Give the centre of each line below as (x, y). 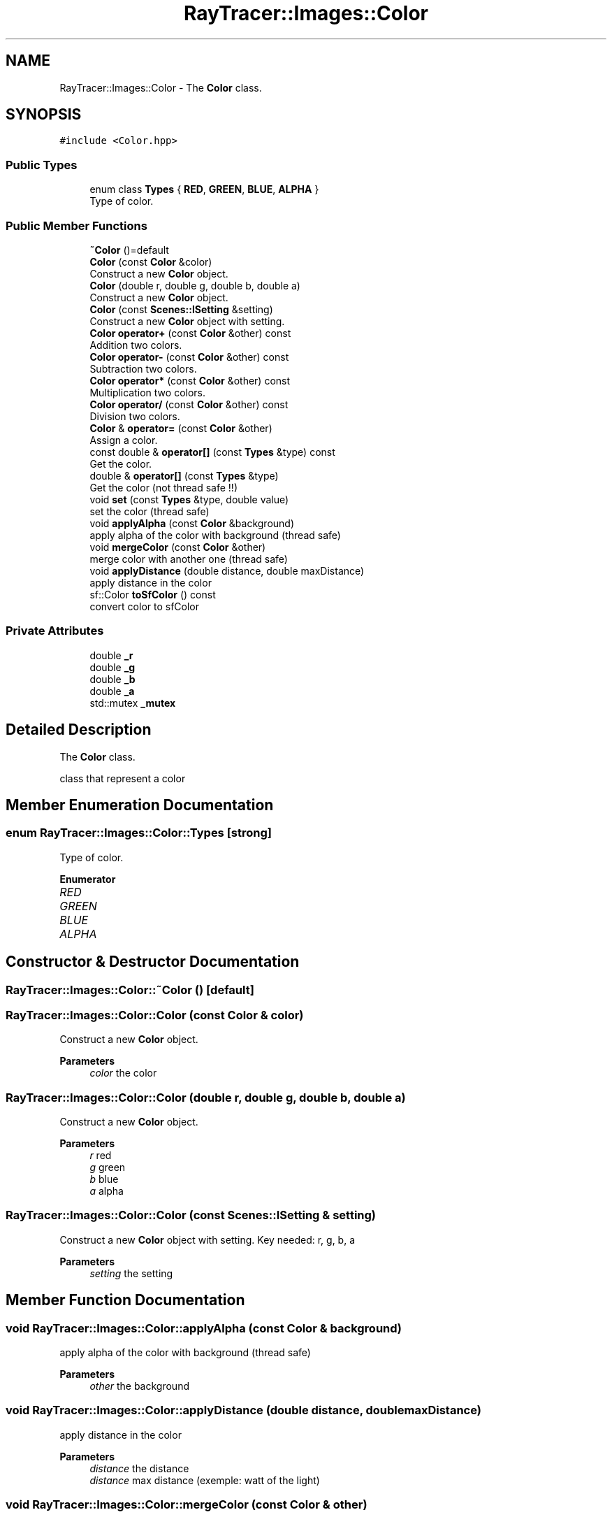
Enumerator (88, 879)
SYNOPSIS (44, 115)
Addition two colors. (136, 345)
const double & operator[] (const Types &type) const (212, 452)
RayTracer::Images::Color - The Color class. (161, 87)
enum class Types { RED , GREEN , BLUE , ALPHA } (204, 189)
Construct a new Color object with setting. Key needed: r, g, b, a (207, 1239)
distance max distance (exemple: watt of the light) (205, 1480)
